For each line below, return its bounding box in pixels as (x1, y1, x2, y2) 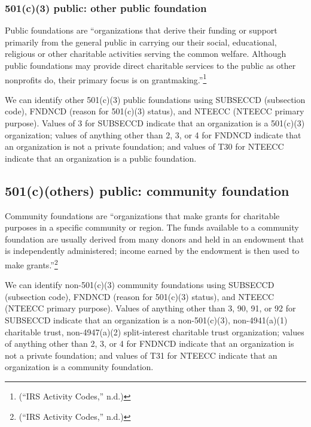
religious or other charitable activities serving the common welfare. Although (5, 47, 286, 60)
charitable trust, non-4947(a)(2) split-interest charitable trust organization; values (5, 325, 304, 338)
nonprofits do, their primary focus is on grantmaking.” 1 (5, 71, 207, 86)
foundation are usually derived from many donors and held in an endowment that (5, 232, 304, 245)
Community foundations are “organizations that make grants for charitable (5, 209, 280, 222)
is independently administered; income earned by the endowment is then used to (5, 244, 300, 257)
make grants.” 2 (5, 256, 58, 271)
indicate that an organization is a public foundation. (5, 152, 197, 164)
